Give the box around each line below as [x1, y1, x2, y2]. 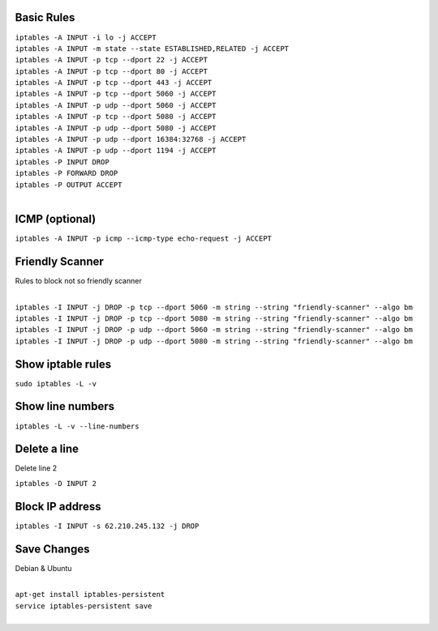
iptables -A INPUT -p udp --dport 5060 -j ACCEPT [15, 100, 217, 109]
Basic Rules [15, 11, 75, 24]
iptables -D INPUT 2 [15, 479, 97, 488]
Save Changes [15, 542, 90, 556]
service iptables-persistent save [15, 601, 152, 611]
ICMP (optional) [15, 211, 97, 226]
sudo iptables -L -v [15, 379, 97, 388]
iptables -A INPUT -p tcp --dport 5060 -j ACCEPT [15, 89, 217, 99]
